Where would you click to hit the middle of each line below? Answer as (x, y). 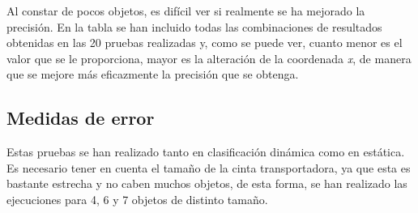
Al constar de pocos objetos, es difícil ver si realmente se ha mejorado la (186, 11)
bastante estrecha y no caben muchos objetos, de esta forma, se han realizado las (207, 183)
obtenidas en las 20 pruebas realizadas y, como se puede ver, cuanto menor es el (205, 43)
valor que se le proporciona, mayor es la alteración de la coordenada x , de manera (209, 58)
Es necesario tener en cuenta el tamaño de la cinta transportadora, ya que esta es (209, 167)
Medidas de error (81, 118)
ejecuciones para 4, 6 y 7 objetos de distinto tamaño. (137, 199)
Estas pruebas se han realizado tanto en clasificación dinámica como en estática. (206, 152)
